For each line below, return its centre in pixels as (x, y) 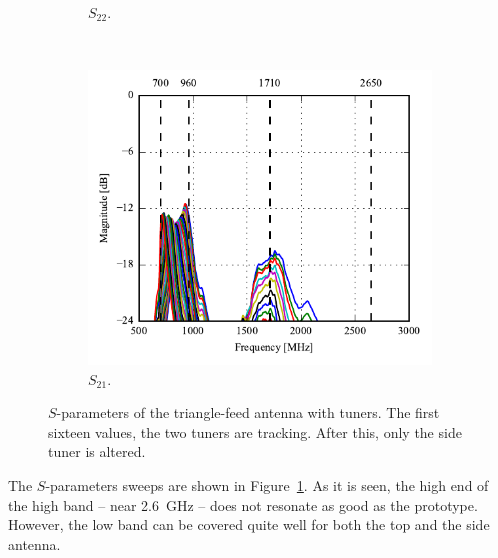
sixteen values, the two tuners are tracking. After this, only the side (255, 431)
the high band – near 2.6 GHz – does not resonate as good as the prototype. (243, 504)
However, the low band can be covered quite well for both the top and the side (249, 524)
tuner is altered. (97, 451)
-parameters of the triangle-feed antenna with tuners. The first (248, 412)
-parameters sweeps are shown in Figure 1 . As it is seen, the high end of (267, 485)
